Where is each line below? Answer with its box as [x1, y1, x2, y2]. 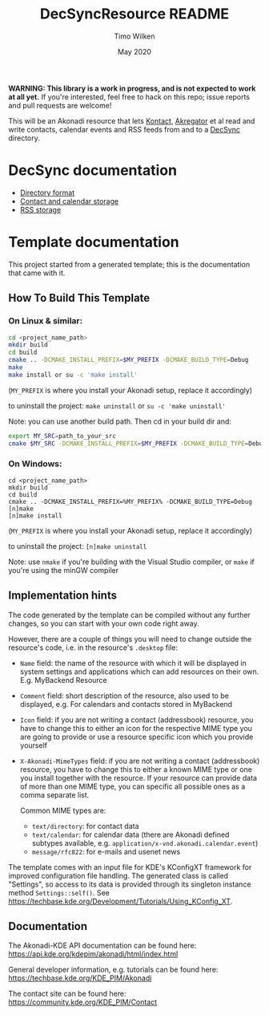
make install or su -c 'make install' [8, 371, 138, 379]
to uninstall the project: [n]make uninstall [8, 541, 147, 550]
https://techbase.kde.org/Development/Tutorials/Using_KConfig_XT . [8, 896, 233, 906]
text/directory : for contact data [31, 821, 139, 830]
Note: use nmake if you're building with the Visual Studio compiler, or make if [8, 557, 255, 566]
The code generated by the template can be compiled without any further [8, 610, 251, 619]
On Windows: [8, 458, 62, 469]
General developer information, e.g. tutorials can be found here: [8, 964, 219, 975]
